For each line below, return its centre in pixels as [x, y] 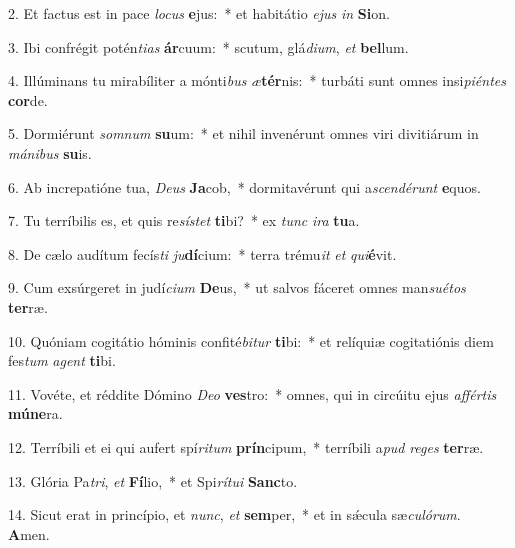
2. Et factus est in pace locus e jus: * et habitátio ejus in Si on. [199, 13]
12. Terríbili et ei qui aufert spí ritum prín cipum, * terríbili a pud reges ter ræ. [246, 446]
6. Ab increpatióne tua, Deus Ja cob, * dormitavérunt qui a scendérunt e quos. [244, 186]
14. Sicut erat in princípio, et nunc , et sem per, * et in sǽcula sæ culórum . [234, 514]
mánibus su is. [50, 152]
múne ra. [35, 413]
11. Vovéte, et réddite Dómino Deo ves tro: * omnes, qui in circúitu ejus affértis [252, 393]
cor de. [28, 99]
